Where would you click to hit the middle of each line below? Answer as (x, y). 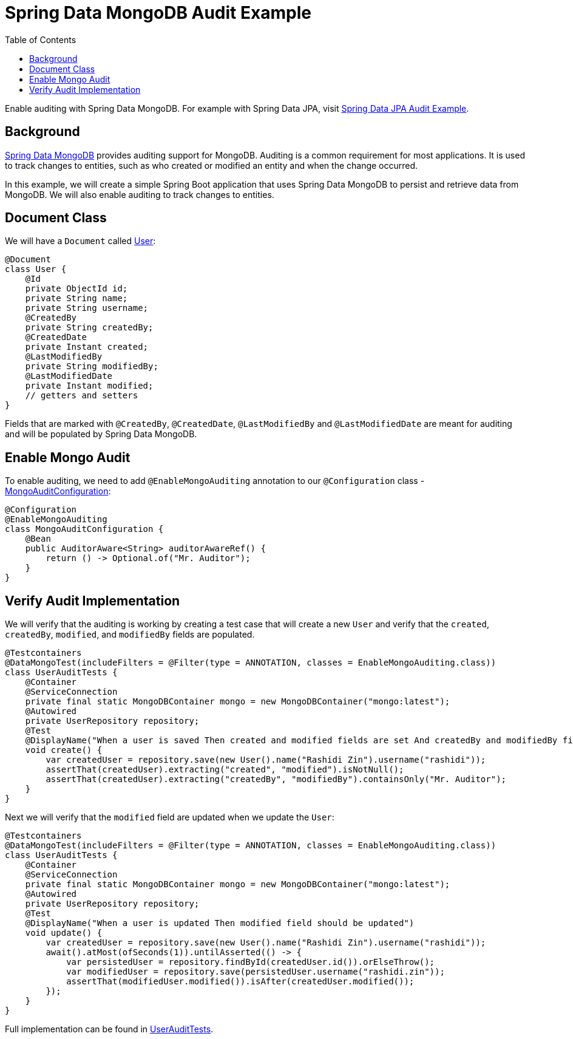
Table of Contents (41, 39)
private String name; (76, 298)
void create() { (64, 750)
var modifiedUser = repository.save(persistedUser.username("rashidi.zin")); (256, 972)
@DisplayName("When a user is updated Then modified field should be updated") (220, 923)
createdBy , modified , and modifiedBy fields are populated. (130, 635)
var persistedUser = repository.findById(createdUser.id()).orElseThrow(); (251, 962)
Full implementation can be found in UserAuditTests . (109, 1029)
